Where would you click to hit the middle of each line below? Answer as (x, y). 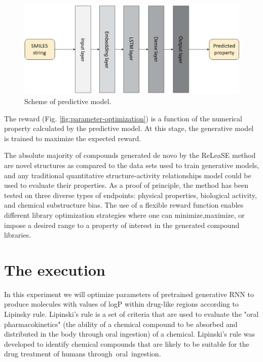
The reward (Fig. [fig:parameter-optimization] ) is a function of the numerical (123, 118)
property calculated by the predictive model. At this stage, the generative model (129, 128)
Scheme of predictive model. (68, 101)
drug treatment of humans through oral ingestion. (83, 354)
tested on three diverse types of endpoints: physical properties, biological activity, (130, 195)
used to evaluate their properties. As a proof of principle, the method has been (126, 185)
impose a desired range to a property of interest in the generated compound (122, 225)
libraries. (18, 235)
